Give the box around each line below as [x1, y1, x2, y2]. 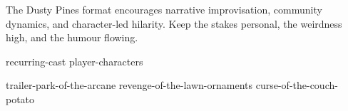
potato [6, 91, 35, 106]
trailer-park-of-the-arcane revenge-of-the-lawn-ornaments [6, 78, 253, 92]
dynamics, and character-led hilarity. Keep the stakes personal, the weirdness [6, 16, 342, 31]
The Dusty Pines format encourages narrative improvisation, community [6, 2, 322, 16]
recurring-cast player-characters [6, 53, 143, 68]
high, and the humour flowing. [6, 30, 138, 45]
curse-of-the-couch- [255, 78, 338, 92]
